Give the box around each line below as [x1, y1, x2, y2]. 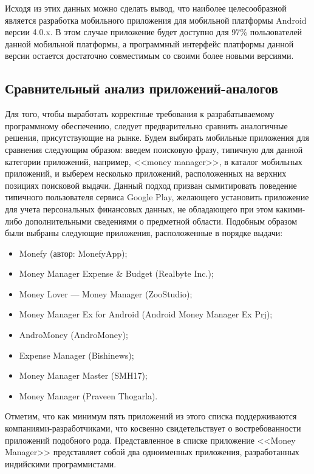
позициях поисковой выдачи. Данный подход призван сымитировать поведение [5, 178, 297, 191]
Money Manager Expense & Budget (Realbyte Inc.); [19, 267, 214, 280]
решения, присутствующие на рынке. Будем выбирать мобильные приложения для [5, 131, 309, 144]
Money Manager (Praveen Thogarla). [19, 389, 158, 402]
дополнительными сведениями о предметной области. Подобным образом [25, 214, 298, 227]
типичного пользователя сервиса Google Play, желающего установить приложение [5, 191, 309, 203]
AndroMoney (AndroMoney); [19, 328, 128, 341]
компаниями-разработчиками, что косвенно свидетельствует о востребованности [5, 422, 301, 435]
